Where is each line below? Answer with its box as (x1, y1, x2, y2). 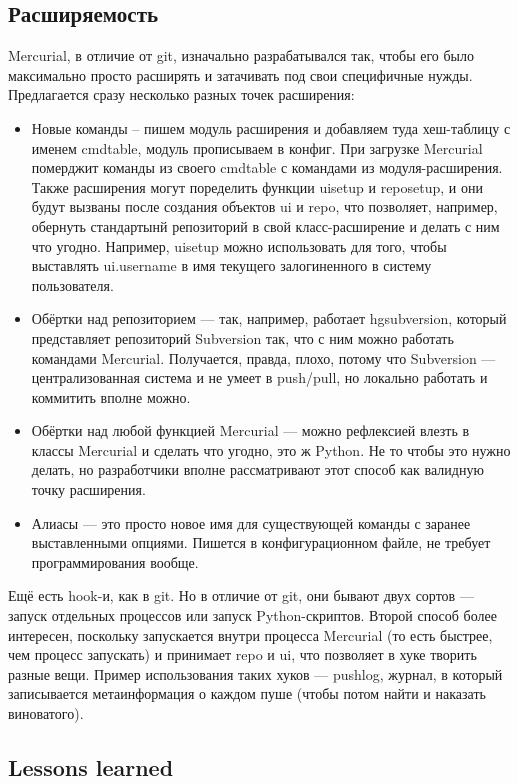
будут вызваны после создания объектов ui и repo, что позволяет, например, (31, 196, 498, 217)
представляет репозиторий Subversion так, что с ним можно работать (31, 327, 454, 348)
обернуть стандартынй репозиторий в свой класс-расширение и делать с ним (31, 215, 500, 236)
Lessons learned (8, 752, 174, 782)
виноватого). (8, 703, 84, 724)
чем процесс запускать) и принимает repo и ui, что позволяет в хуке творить (8, 644, 477, 665)
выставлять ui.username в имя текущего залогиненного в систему (31, 255, 432, 276)
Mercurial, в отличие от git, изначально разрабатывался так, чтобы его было (8, 45, 475, 66)
